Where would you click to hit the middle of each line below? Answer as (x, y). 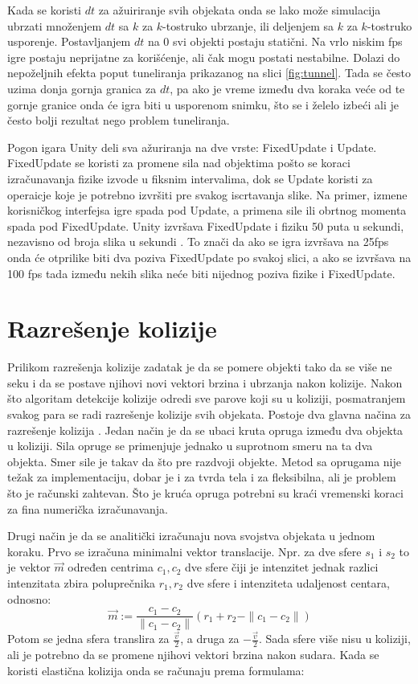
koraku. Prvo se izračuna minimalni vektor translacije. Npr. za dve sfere (184, 551)
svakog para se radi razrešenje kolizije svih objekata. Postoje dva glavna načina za (209, 414)
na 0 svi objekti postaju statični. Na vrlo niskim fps (275, 41)
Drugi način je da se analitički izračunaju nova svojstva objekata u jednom (191, 536)
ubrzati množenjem (55, 25)
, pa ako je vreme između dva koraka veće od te (287, 88)
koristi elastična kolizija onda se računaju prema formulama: (156, 670)
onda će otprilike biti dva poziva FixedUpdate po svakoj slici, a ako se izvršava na (209, 257)
